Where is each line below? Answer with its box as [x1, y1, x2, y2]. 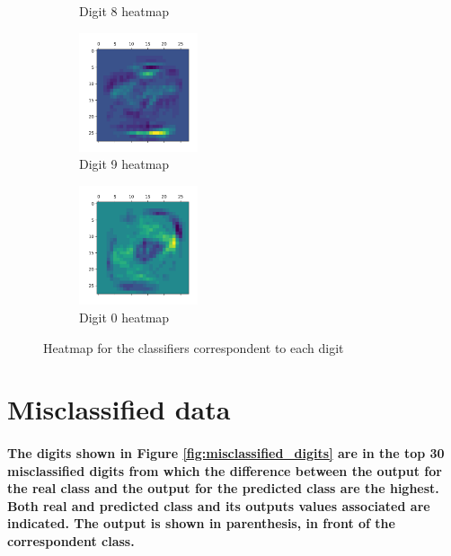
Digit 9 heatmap [79, 154, 170, 173]
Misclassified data [7, 391, 231, 428]
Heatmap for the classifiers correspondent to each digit [43, 338, 344, 357]
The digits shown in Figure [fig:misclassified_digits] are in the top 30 [7, 444, 445, 463]
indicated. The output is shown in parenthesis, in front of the [7, 514, 395, 533]
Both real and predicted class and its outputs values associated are [7, 496, 430, 515]
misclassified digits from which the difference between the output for [7, 461, 442, 480]
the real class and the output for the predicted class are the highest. [7, 479, 439, 498]
